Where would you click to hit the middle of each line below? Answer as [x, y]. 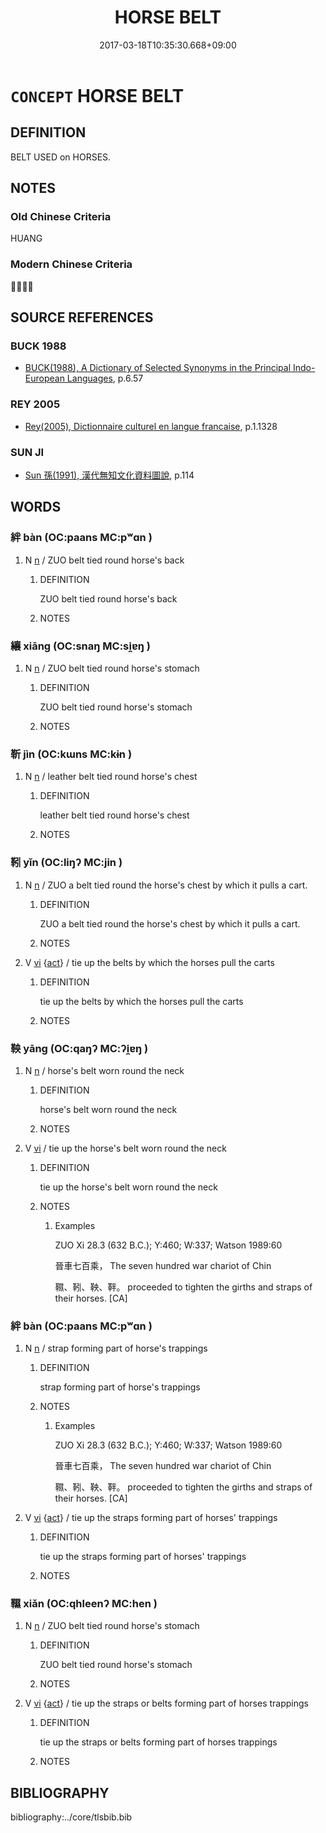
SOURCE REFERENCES [82, 317]
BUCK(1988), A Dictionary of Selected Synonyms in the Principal [158, 368]
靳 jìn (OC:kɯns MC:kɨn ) [71, 754]
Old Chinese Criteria [61, 217]
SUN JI [27, 452]
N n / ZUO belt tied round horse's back [104, 560]
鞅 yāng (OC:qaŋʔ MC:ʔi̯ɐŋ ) [79, 1048]
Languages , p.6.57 [105, 378]
